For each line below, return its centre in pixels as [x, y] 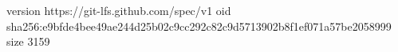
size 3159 [28, 41]
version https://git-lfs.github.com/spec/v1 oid [119, 10]
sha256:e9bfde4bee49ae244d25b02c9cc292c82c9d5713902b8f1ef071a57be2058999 [199, 26]
